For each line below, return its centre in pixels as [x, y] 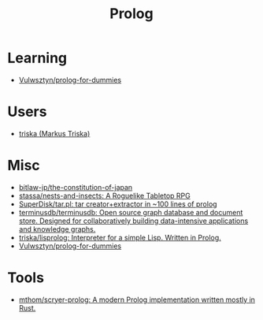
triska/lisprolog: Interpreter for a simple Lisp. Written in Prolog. [120, 237]
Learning [37, 58]
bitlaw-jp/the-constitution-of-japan [76, 187]
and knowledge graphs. [57, 229]
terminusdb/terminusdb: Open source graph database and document [131, 212]
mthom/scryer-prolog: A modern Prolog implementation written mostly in [137, 300]
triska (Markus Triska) [54, 133]
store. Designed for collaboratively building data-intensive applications [133, 221]
